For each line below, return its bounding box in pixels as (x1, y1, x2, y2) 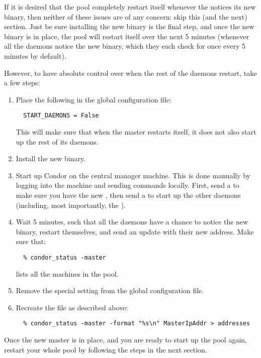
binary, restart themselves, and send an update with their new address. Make (16, 226, 254, 236)
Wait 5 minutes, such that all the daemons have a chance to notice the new (16, 216, 248, 227)
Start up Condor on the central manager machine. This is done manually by (16, 170, 251, 180)
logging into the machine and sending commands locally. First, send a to (16, 180, 239, 190)
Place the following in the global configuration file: (16, 94, 171, 104)
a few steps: (4, 77, 40, 88)
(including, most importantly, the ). (16, 199, 126, 210)
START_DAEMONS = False (23, 112, 99, 120)
